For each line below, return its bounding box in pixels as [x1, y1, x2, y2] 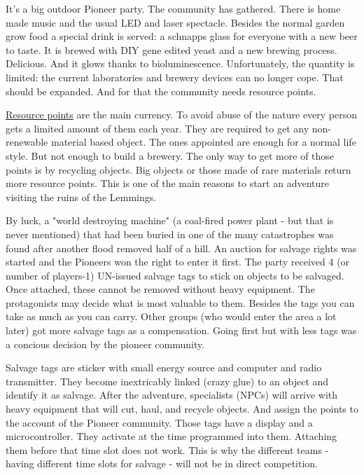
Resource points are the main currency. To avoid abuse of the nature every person [6, 107, 358, 122]
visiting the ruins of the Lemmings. [6, 189, 157, 204]
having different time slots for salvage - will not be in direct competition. [6, 456, 318, 471]
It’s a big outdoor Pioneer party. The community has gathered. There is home [6, 1, 341, 15]
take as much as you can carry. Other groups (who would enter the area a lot [6, 309, 337, 324]
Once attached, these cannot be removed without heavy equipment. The [6, 282, 315, 296]
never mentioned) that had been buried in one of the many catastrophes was [6, 226, 334, 241]
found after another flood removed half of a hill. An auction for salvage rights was [6, 240, 357, 255]
